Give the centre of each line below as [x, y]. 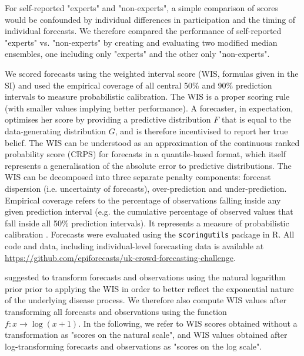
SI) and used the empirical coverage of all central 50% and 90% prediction [138, 85]
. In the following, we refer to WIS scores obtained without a [188, 323]
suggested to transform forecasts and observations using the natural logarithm [146, 277]
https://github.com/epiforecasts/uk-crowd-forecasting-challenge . [120, 257]
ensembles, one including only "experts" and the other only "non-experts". [137, 54]
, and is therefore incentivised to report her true [201, 130]
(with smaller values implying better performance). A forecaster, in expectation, [149, 108]
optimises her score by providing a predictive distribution [108, 119]
